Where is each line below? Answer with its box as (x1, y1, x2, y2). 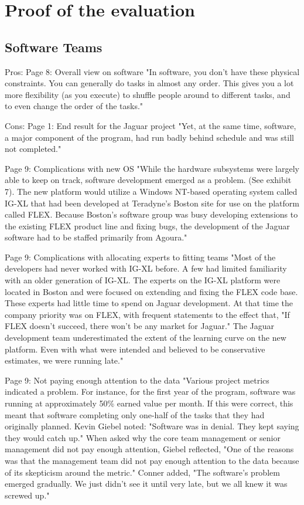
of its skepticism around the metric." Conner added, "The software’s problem (5, 466, 280, 478)
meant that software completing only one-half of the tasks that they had (5, 408, 265, 421)
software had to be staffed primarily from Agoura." (5, 231, 187, 243)
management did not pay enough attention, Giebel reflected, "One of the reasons (5, 443, 294, 455)
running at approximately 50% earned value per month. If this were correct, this (5, 397, 293, 409)
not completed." (5, 143, 62, 155)
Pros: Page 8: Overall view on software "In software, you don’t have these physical (5, 65, 300, 77)
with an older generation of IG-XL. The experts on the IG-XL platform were (5, 274, 281, 286)
